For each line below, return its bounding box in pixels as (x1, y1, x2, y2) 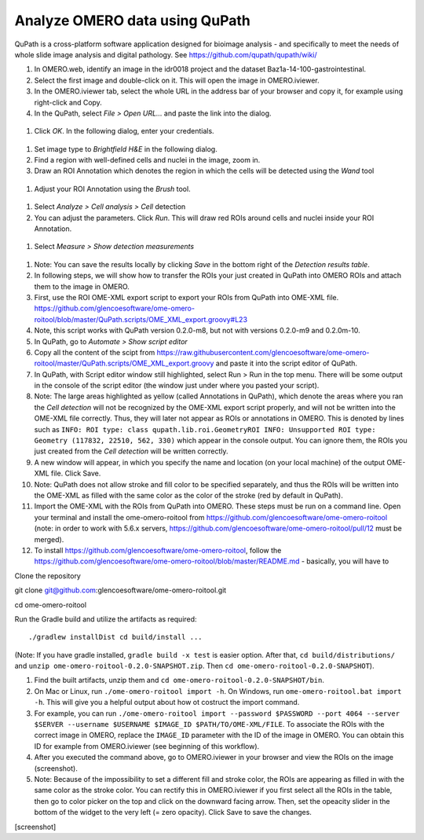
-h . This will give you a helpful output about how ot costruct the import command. (34, 698, 300, 707)
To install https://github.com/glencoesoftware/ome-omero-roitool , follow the (34, 545, 282, 555)
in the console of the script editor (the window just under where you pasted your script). (34, 381, 320, 391)
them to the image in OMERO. (34, 281, 130, 291)
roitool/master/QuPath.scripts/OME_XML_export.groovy (34, 358, 214, 369)
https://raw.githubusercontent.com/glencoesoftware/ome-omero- (156, 347, 370, 357)
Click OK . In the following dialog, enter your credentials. (34, 127, 215, 136)
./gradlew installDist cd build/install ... (28, 633, 203, 642)
